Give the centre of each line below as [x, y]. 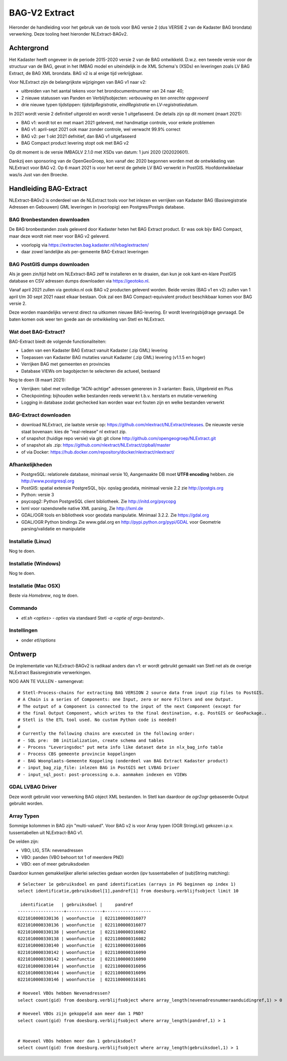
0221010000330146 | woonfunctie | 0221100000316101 [82, 980]
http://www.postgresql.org [48, 481]
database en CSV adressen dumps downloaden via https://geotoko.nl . [79, 281]
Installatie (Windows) [35, 564]
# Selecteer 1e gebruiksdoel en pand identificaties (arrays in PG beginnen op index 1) [127, 884]
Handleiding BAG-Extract [48, 188]
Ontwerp [23, 654]
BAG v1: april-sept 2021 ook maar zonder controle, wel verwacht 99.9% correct [101, 130]
